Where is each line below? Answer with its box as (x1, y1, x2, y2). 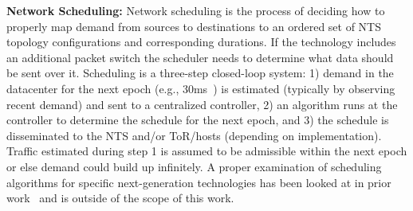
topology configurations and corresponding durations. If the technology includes (6, 33, 396, 50)
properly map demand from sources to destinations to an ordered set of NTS (6, 18, 382, 34)
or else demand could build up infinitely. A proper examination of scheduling (6, 158, 382, 174)
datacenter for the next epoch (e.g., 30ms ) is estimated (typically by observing (6, 80, 395, 96)
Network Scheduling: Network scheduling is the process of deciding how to (6, 2, 385, 18)
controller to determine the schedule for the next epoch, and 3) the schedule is (6, 111, 389, 128)
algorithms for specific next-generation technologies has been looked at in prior (6, 174, 391, 190)
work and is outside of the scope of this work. (6, 190, 234, 206)
